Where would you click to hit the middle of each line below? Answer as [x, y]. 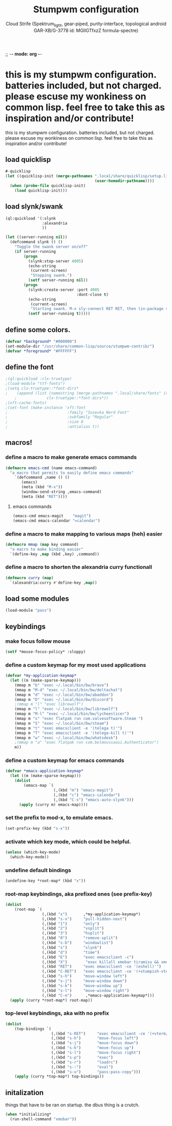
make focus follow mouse [38, 641]
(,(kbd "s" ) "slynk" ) [72, 947]
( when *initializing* [28, 1114]
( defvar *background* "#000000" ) [41, 341]
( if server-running [35, 251]
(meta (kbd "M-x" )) [42, 487]
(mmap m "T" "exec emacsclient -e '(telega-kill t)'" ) [74, 733]
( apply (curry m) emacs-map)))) [53, 805]
